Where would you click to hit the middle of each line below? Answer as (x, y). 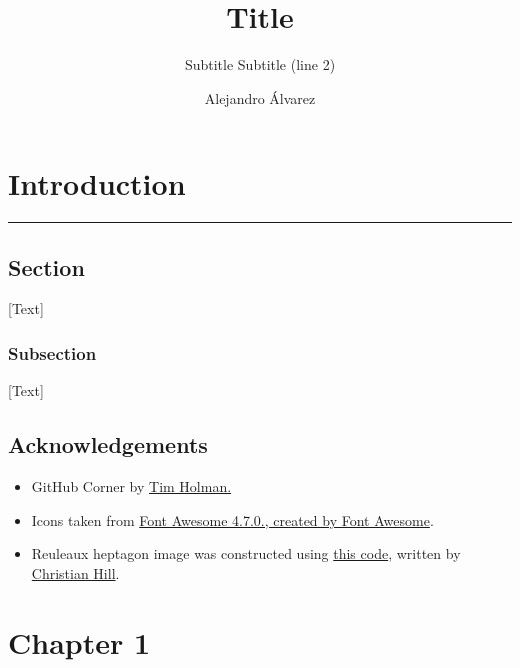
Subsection (52, 352)
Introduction (97, 183)
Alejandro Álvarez (260, 97)
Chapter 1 (79, 641)
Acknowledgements (108, 444)
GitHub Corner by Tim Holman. (131, 486)
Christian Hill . (75, 572)
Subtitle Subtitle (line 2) (260, 64)
